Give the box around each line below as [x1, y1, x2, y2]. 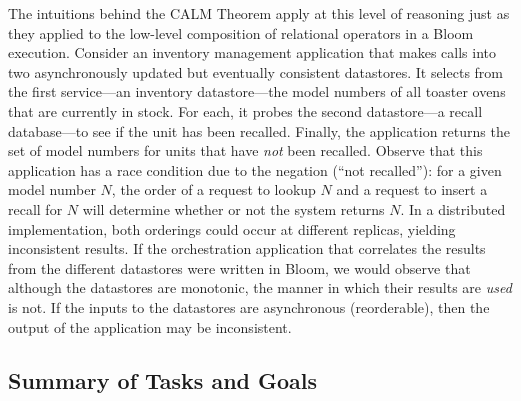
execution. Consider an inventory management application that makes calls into [8, 42, 496, 63]
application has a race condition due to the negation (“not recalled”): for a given [8, 159, 502, 180]
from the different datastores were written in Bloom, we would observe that [8, 257, 471, 278]
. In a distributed [400, 198, 506, 219]
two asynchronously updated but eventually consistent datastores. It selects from [8, 61, 503, 82]
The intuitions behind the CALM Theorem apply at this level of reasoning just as [8, 3, 510, 23]
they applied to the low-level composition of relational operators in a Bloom [8, 22, 474, 43]
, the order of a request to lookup [111, 179, 316, 200]
